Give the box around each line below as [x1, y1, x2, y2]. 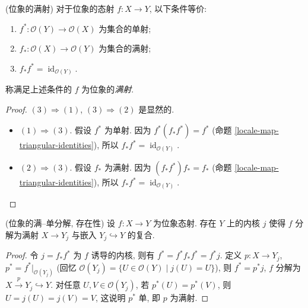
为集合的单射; [99, 22, 151, 34]
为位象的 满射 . [81, 83, 134, 95]
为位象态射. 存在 [153, 217, 217, 229]
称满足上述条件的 [5, 83, 72, 95]
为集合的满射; [99, 42, 151, 54]
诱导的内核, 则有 [91, 249, 155, 261]
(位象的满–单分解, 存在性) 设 [5, 217, 116, 229]
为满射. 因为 [104, 161, 151, 173]
